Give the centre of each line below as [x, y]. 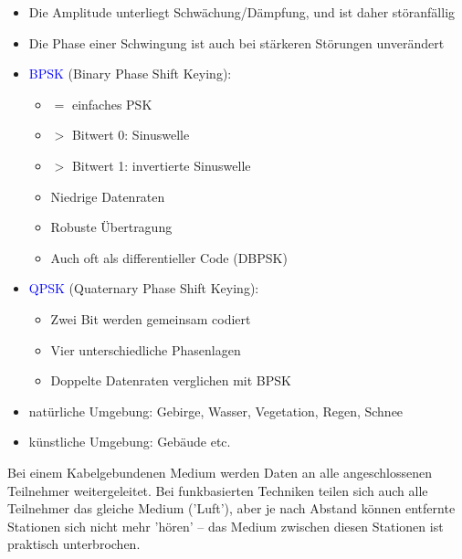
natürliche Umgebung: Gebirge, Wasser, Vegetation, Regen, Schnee [216, 411]
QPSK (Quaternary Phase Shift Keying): [144, 288]
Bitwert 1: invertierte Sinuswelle [161, 165]
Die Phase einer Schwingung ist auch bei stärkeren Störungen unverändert [236, 42]
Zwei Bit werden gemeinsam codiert [151, 318]
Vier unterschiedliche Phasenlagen [146, 349]
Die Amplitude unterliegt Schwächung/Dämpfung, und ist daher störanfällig [242, 12]
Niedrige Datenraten [108, 196]
